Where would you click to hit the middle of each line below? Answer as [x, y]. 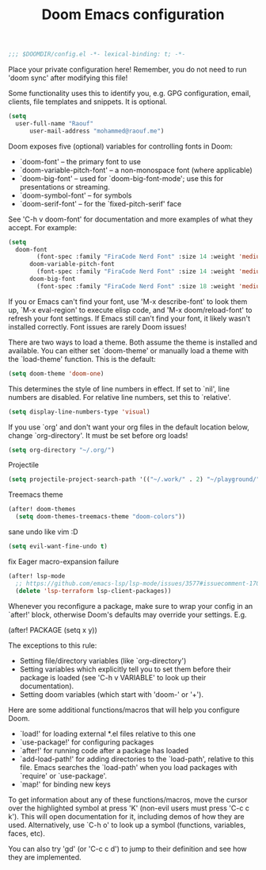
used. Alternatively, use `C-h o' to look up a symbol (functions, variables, [127, 825]
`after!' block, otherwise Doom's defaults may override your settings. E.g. [127, 614]
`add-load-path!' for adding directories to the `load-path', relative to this [137, 759]
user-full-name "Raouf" [54, 123]
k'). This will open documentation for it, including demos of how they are [126, 816]
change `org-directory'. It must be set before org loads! [98, 435]
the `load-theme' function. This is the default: [82, 359]
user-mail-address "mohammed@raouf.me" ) [97, 131]
